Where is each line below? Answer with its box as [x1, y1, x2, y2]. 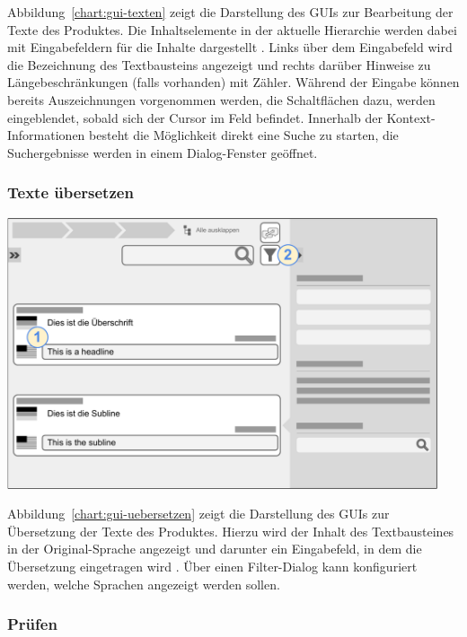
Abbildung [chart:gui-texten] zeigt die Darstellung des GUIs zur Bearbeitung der [7, 3, 454, 21]
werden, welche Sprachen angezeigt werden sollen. [7, 574, 280, 593]
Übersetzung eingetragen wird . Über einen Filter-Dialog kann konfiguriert [7, 556, 418, 575]
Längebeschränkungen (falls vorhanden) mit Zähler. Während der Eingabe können [7, 73, 460, 92]
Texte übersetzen [7, 181, 134, 204]
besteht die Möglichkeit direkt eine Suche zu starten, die [89, 126, 399, 144]
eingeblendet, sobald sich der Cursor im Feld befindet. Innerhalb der [7, 108, 383, 127]
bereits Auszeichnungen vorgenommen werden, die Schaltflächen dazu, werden [7, 90, 436, 109]
